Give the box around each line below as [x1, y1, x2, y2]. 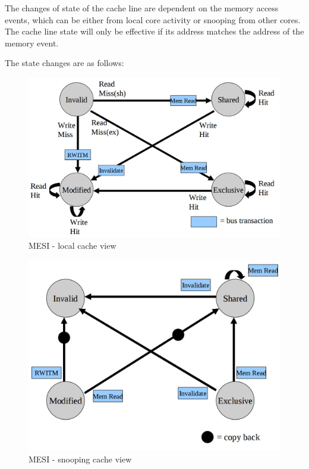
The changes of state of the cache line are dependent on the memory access [5, 2, 279, 14]
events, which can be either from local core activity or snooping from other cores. [5, 13, 301, 26]
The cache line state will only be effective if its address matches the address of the [5, 25, 304, 37]
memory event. [5, 36, 59, 49]
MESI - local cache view [29, 239, 116, 252]
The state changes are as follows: [5, 57, 124, 69]
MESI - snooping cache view [29, 452, 132, 465]
